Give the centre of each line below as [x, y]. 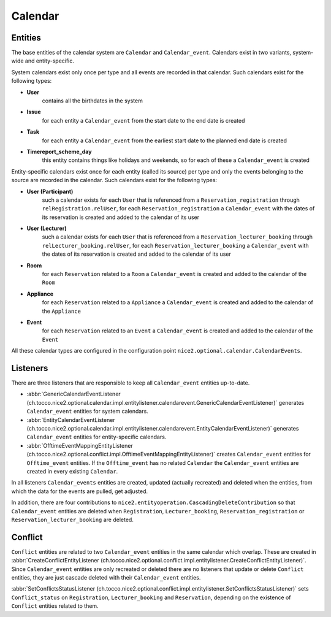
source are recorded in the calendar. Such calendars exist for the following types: [114, 180]
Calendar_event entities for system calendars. [87, 412]
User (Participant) [50, 191]
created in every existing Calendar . [72, 471]
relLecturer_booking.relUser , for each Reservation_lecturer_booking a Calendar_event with [175, 245]
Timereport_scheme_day [59, 151]
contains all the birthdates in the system [93, 101]
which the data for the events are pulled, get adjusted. [80, 491]
